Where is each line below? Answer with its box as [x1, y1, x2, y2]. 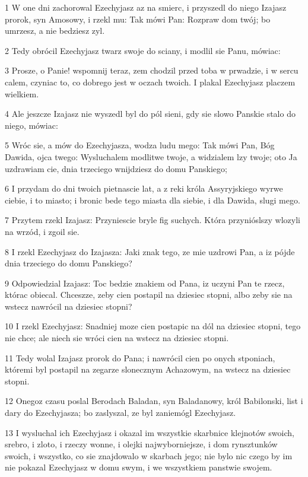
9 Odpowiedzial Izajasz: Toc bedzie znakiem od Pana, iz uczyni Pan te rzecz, [5, 276, 285, 289]
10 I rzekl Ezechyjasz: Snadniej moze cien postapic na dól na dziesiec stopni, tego [5, 320, 301, 332]
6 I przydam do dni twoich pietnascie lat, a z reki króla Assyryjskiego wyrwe [5, 182, 283, 195]
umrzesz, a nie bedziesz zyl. [5, 24, 105, 37]
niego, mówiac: [5, 119, 58, 131]
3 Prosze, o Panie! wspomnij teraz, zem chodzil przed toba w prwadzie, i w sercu [5, 64, 299, 77]
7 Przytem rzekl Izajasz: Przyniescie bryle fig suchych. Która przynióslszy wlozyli [5, 214, 300, 226]
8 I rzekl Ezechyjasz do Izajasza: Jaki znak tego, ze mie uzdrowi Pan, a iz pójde [5, 245, 295, 257]
